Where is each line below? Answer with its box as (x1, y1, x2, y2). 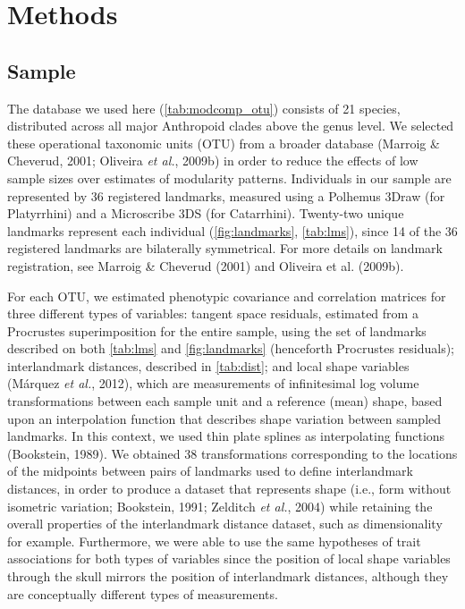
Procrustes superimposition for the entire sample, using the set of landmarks (7, 321, 427, 340)
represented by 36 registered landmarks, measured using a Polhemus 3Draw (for (7, 186, 445, 205)
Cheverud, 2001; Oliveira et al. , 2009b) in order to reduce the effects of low (7, 151, 418, 170)
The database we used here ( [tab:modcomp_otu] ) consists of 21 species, (7, 98, 401, 117)
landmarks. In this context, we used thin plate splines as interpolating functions (7, 427, 445, 445)
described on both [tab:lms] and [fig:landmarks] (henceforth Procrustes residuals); (7, 339, 455, 358)
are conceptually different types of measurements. (7, 584, 278, 603)
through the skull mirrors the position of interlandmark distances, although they (7, 567, 449, 586)
